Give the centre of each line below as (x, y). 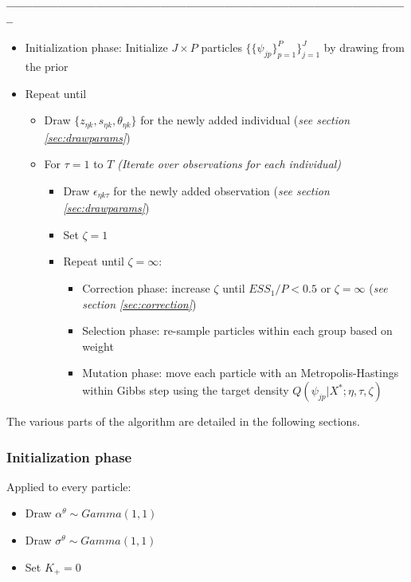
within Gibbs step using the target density (186, 390)
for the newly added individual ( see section (245, 120)
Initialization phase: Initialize (96, 47)
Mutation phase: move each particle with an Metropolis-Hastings (241, 373)
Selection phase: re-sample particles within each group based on (237, 330)
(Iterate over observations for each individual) (229, 164)
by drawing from (364, 47)
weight (98, 346)
